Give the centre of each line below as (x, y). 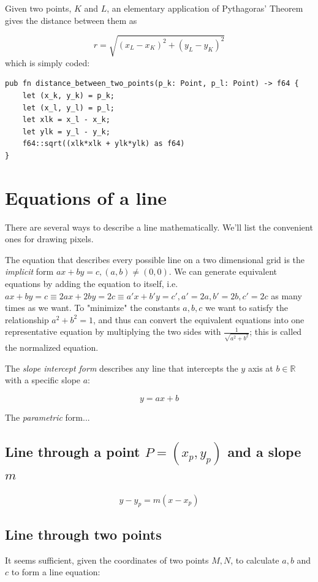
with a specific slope (43, 380)
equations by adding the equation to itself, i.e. (92, 283)
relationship (27, 319)
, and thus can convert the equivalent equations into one (199, 319)
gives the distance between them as (71, 20)
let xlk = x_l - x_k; (66, 120)
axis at (260, 368)
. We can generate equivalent (223, 271)
